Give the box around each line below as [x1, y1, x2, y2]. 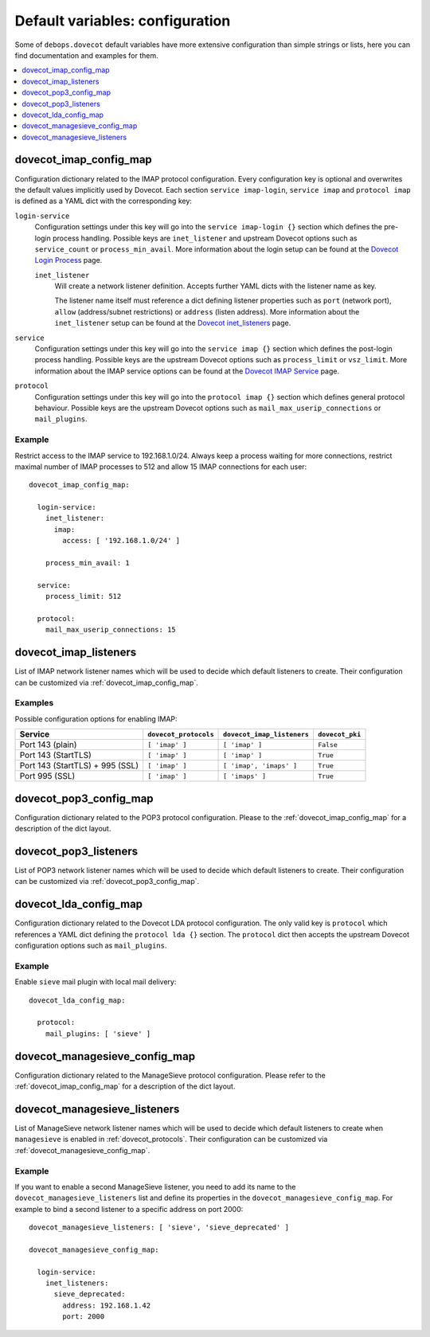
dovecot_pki [317, 729, 362, 738]
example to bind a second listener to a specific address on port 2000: [14, 1204, 244, 1214]
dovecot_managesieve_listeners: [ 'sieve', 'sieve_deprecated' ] [29, 1223, 290, 1232]
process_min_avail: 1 [45, 558, 131, 568]
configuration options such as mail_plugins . [14, 940, 167, 951]
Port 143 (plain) [19, 739, 77, 750]
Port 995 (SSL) [19, 771, 76, 782]
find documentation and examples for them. [14, 50, 158, 60]
